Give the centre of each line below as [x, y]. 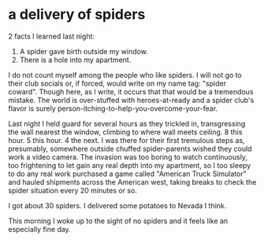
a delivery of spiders [77, 15]
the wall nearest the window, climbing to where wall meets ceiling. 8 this [125, 132]
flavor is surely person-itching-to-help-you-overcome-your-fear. [113, 108]
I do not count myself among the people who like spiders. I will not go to [125, 75]
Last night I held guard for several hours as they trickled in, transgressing [127, 123]
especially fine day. [39, 229]
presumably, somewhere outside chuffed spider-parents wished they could [130, 148]
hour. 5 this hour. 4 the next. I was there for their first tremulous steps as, [127, 140]
